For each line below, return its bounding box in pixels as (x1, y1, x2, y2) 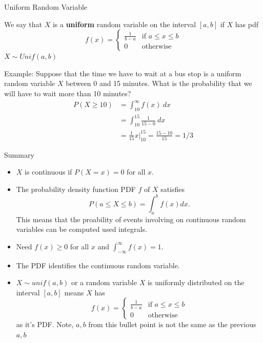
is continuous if (25, 166, 72, 177)
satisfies (160, 183, 185, 194)
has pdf (235, 18, 259, 29)
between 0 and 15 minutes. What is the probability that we (66, 78, 252, 89)
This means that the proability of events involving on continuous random (16, 213, 246, 224)
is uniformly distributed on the (147, 277, 245, 288)
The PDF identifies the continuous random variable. (16, 260, 180, 270)
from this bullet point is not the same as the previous (88, 319, 256, 330)
